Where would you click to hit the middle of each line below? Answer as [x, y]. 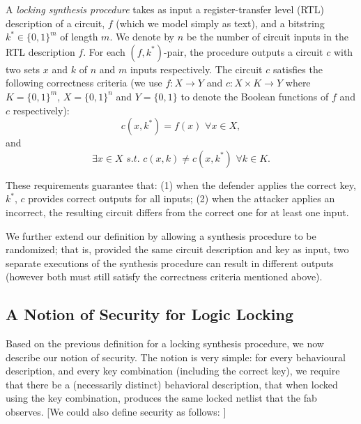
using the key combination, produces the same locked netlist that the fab [161, 398]
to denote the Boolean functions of [255, 96]
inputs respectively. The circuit [196, 69]
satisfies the [298, 69]
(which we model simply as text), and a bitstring [220, 23]
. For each [104, 51]
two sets [23, 69]
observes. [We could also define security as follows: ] [116, 412]
